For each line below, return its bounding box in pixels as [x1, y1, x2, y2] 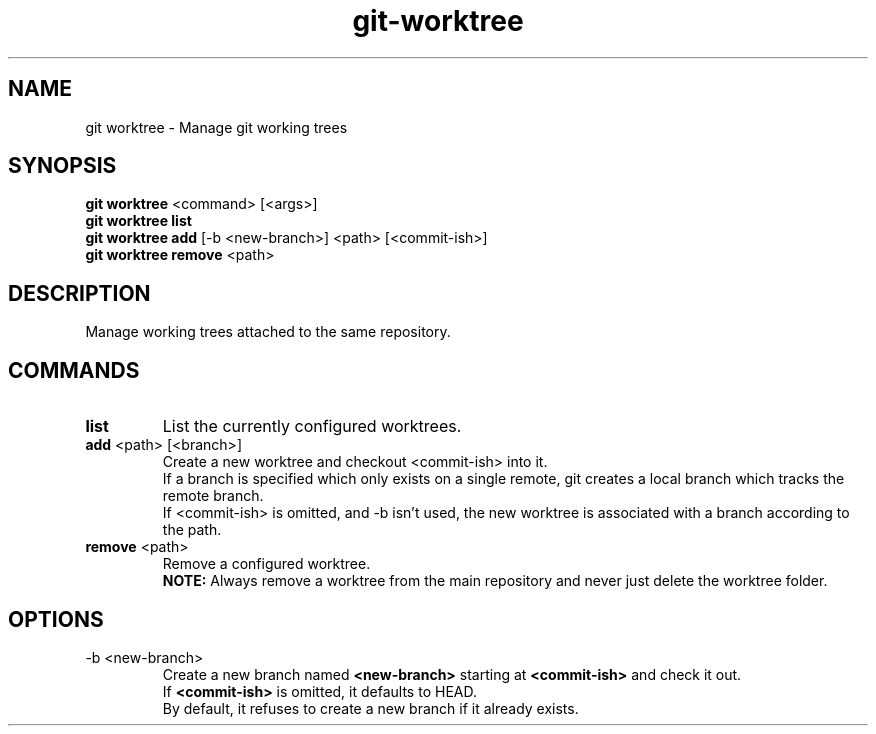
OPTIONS [8, 606, 104, 632]
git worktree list [85, 212, 192, 230]
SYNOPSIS [8, 153, 117, 179]
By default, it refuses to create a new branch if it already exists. [162, 699, 579, 717]
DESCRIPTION [8, 280, 151, 306]
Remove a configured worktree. [162, 555, 371, 573]
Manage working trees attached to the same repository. [85, 323, 451, 341]
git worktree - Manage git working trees [85, 118, 348, 136]
